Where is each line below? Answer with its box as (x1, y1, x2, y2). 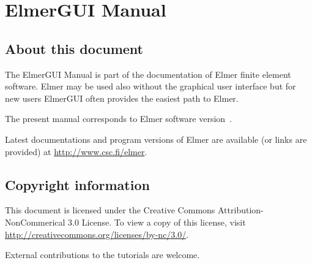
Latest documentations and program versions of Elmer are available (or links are (5, 132, 307, 145)
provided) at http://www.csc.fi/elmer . (5, 145, 147, 158)
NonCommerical (5, 215, 65, 228)
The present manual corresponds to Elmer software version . (5, 112, 232, 125)
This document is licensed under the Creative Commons (5, 204, 215, 216)
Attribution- (218, 204, 264, 216)
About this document (5, 39, 143, 58)
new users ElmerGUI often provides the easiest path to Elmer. (5, 91, 239, 104)
